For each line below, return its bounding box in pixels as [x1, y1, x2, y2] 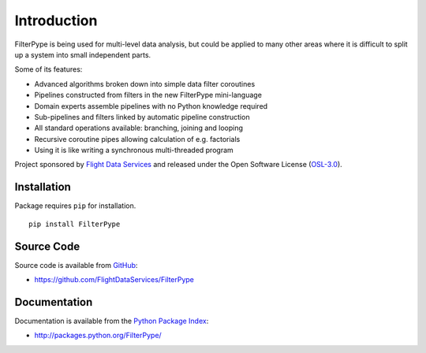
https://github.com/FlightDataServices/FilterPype [34, 275, 195, 284]
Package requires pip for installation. [14, 201, 136, 210]
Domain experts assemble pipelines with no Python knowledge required [34, 101, 268, 110]
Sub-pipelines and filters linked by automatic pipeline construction [34, 112, 250, 121]
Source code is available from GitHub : [14, 260, 138, 269]
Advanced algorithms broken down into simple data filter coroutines [34, 79, 256, 88]
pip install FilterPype [28, 219, 121, 229]
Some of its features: [14, 65, 83, 74]
